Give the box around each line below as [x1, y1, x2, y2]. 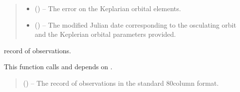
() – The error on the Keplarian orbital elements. [35, 3, 181, 13]
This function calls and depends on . [4, 61, 112, 72]
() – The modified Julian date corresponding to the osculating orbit [35, 19, 237, 30]
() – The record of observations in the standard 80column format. [23, 77, 219, 88]
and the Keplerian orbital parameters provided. [35, 29, 176, 39]
